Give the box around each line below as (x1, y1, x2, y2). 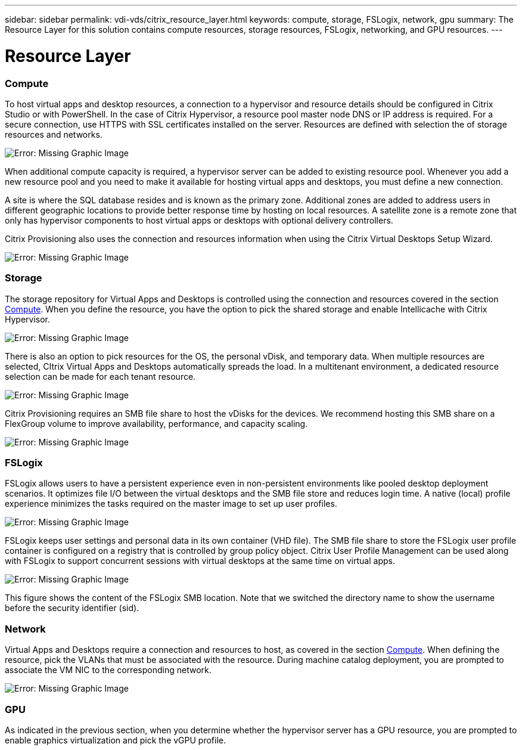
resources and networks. (5, 129, 102, 140)
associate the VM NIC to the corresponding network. (5, 665, 212, 675)
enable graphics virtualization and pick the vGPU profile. (5, 734, 226, 745)
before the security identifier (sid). (5, 603, 139, 613)
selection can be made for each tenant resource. (5, 371, 196, 382)
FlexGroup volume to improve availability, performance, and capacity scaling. (5, 418, 308, 429)
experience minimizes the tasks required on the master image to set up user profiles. (5, 498, 337, 509)
